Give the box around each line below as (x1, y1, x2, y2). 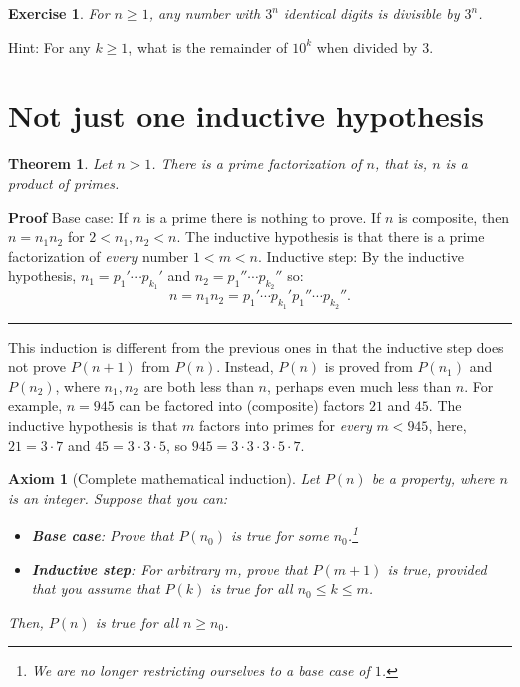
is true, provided (387, 558, 487, 579)
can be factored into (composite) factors (119, 395, 365, 416)
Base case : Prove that (31, 525, 174, 546)
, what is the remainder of (128, 36, 288, 57)
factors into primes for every (199, 415, 372, 436)
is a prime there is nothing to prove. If (145, 206, 381, 227)
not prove (8, 356, 66, 377)
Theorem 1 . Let (8, 153, 113, 174)
